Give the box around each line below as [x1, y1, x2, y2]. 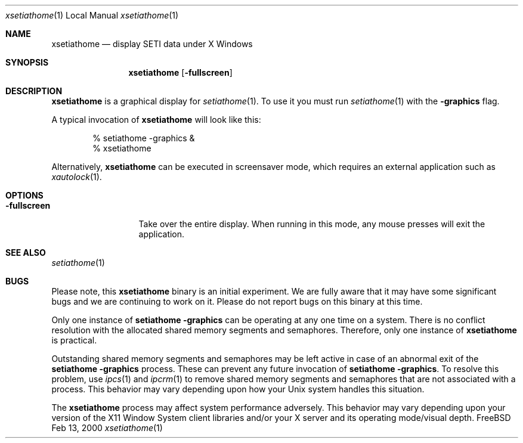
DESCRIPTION [5, 86, 63, 96]
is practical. [51, 335, 97, 345]
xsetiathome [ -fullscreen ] [128, 67, 233, 78]
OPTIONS [5, 190, 44, 200]
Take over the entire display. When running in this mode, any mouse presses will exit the [138, 219, 485, 229]
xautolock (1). [51, 172, 102, 182]
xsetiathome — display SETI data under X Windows [51, 39, 253, 49]
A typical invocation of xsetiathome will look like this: [51, 114, 261, 125]
